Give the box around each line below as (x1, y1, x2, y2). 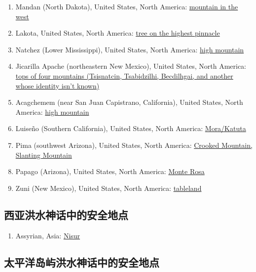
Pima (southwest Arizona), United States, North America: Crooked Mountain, (15, 139, 253, 150)
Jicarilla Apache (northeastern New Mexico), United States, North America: (15, 61, 247, 71)
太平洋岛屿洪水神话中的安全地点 (4, 254, 159, 270)
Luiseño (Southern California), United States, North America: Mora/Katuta (15, 123, 246, 134)
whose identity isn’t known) (15, 80, 100, 91)
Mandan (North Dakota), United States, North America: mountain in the (15, 1, 238, 11)
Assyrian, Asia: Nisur (15, 230, 80, 240)
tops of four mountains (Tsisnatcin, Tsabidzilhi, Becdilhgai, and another (15, 70, 233, 81)
